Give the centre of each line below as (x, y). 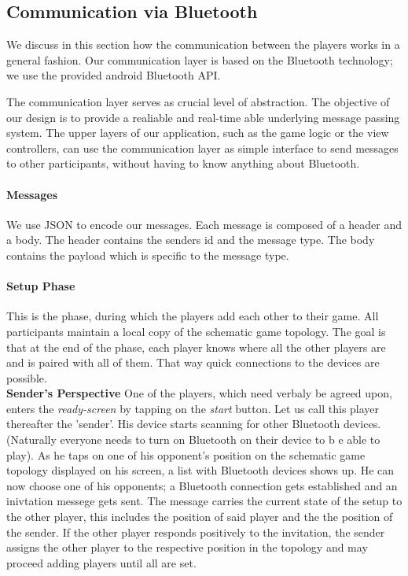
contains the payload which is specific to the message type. (148, 255)
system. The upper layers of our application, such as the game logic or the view (198, 133)
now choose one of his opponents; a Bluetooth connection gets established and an (202, 485)
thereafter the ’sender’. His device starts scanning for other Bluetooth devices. (194, 424)
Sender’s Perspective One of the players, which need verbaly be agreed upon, (199, 393)
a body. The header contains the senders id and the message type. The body (191, 240)
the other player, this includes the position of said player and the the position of (200, 517)
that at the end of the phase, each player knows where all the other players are (196, 347)
